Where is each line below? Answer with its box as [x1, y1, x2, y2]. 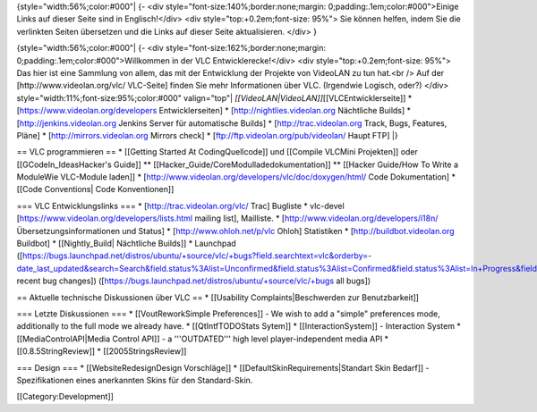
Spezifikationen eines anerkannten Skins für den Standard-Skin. [16, 374, 253, 385]
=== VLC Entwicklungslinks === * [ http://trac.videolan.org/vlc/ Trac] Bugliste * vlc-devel [16, 200, 345, 211]
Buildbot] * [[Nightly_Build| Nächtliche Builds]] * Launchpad [16, 238, 236, 249]
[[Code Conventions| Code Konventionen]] [16, 184, 175, 195]
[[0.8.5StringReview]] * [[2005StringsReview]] [16, 346, 187, 357]
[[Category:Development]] [16, 391, 114, 402]
